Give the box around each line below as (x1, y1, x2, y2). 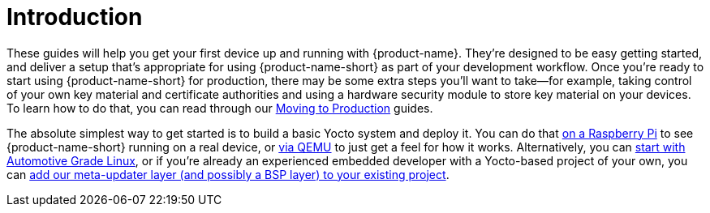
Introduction (6, 3, 143, 31)
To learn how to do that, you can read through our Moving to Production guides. (6, 100, 433, 115)
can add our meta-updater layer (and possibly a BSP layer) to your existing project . (6, 167, 450, 181)
